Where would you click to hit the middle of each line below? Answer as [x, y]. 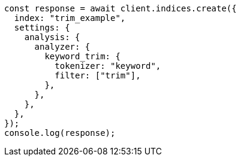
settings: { [42, 28]
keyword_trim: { [82, 56]
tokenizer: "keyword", [108, 66]
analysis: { [52, 37]
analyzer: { [62, 47]
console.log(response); [60, 133]
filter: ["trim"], [98, 75]
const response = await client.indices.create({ [120, 8]
